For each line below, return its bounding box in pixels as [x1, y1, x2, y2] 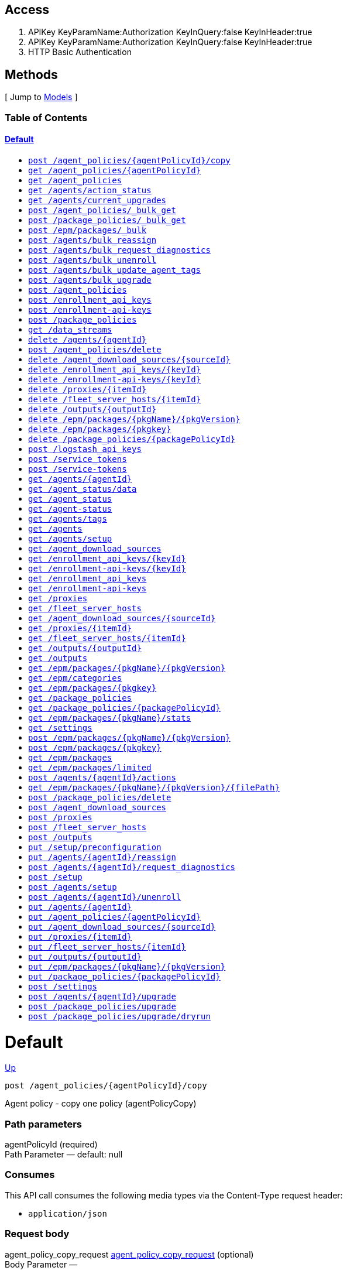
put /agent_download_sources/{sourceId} [28, 922, 216, 931]
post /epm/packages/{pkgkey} [28, 742, 162, 752]
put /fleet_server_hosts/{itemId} [28, 941, 186, 951]
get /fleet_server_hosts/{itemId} [28, 633, 186, 643]
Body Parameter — [5, 1259, 78, 1269]
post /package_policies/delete [28, 792, 171, 802]
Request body [5, 1228, 70, 1240]
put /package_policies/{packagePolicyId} [28, 971, 221, 981]
